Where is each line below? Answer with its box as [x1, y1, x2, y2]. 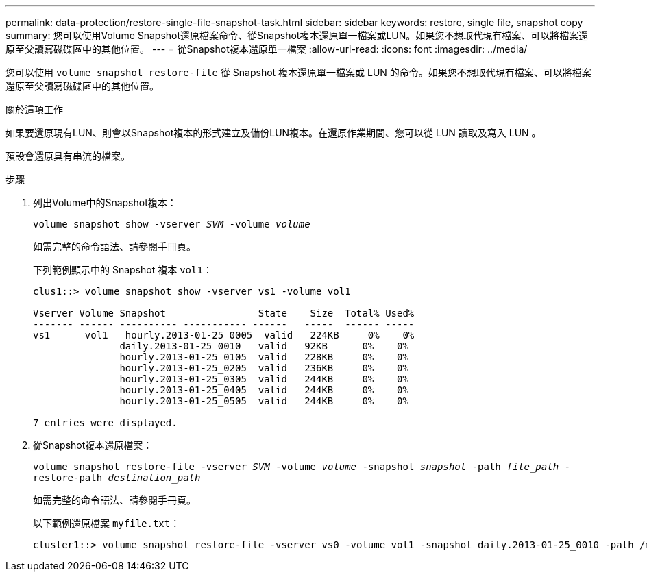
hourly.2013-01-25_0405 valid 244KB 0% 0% [119, 384, 408, 395]
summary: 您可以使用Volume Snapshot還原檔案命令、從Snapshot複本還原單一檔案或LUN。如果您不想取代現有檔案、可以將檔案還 [5, 29, 589, 41]
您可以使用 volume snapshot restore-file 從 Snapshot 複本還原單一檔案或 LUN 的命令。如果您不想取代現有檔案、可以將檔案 [5, 66, 591, 78]
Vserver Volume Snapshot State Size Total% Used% [33, 308, 415, 319]
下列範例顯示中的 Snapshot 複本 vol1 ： [33, 264, 212, 275]
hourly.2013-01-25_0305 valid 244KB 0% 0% [119, 373, 408, 384]
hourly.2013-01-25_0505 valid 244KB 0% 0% [119, 395, 408, 406]
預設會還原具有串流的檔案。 [5, 150, 130, 162]
